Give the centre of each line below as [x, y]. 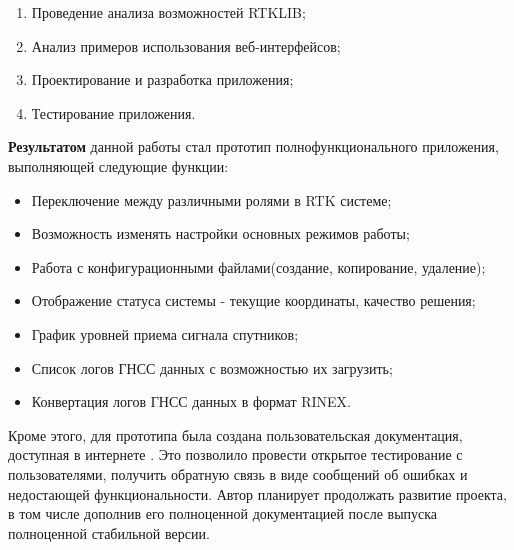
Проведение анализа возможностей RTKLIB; [168, 12]
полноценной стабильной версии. [109, 532]
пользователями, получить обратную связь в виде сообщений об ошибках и [238, 473]
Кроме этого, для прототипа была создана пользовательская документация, [235, 434]
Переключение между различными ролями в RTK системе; [211, 199]
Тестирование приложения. [113, 112]
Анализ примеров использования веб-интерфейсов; [186, 45]
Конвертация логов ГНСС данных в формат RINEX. [191, 401]
